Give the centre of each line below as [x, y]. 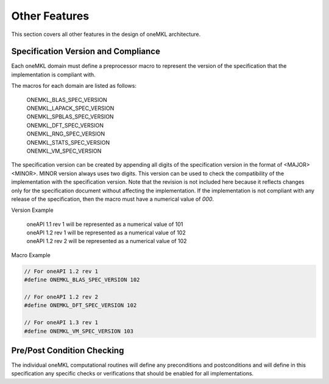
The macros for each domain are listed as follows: [74, 86]
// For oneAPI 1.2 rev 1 [61, 271]
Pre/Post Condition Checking [68, 350]
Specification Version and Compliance [86, 52]
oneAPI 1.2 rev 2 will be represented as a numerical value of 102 [107, 241]
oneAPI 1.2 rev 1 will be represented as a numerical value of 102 [106, 233]
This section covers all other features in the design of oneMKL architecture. [106, 34]
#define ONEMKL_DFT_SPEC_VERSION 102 [80, 306]
